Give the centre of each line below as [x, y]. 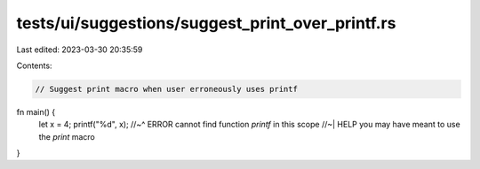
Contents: [34, 65]
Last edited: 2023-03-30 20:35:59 [80, 50]
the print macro [67, 136]
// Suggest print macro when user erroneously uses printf [166, 89]
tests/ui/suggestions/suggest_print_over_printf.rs [206, 23]
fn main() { [36, 111]
